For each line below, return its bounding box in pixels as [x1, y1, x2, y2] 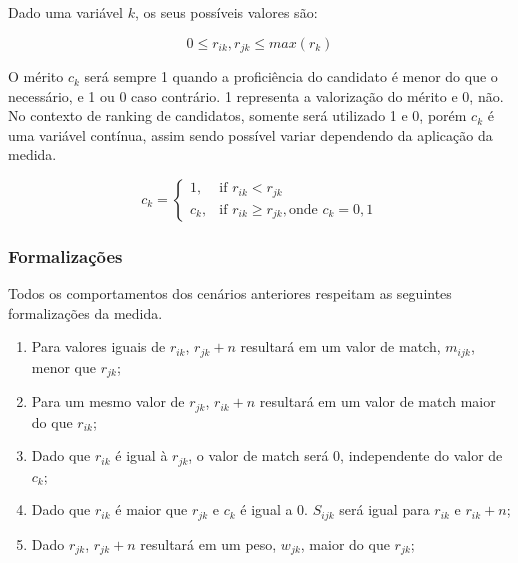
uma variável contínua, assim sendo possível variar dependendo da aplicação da [8, 124, 493, 145]
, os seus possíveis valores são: [134, 2, 318, 22]
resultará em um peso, [140, 533, 277, 554]
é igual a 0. [240, 499, 309, 520]
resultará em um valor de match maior [259, 391, 496, 412]
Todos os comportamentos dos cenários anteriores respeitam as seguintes [8, 283, 452, 304]
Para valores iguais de [31, 336, 166, 357]
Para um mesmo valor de [31, 391, 185, 412]
